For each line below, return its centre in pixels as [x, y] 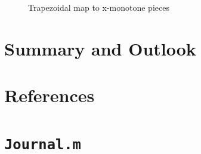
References [50, 95]
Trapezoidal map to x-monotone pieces [99, 7]
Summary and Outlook [100, 48]
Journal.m [43, 144]
